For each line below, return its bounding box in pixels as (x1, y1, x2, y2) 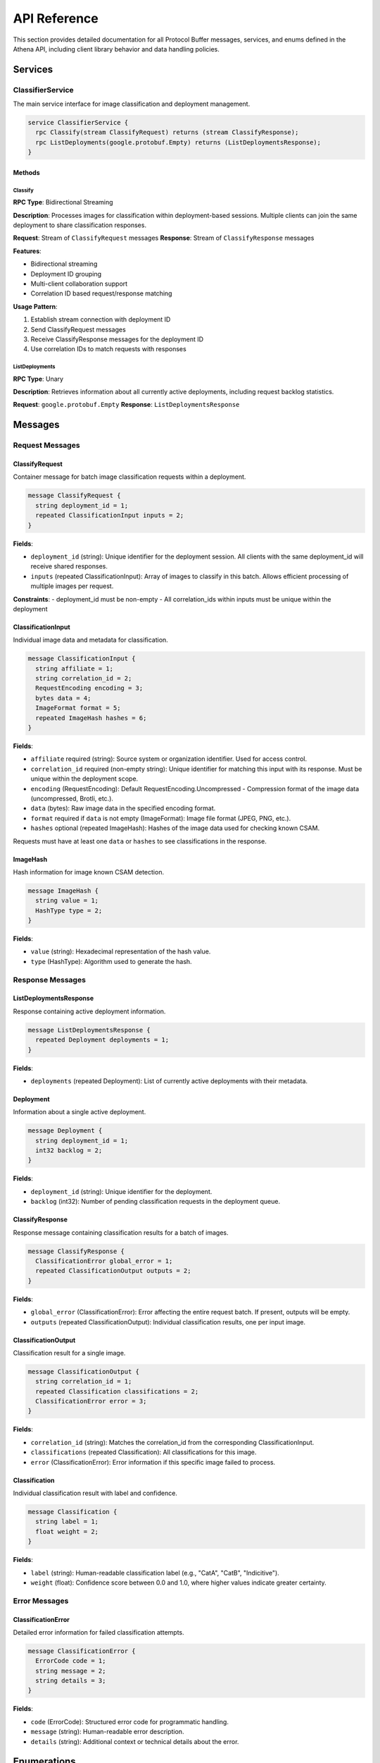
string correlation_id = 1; (35, 1377, 132, 1386)
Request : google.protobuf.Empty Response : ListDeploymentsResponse (13, 401, 240, 409)
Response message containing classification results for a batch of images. (13, 1228, 229, 1237)
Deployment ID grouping (30, 269, 102, 278)
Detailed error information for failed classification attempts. (13, 1628, 184, 1636)
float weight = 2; (35, 1527, 99, 1535)
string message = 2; (35, 1666, 106, 1675)
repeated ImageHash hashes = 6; (35, 714, 147, 722)
